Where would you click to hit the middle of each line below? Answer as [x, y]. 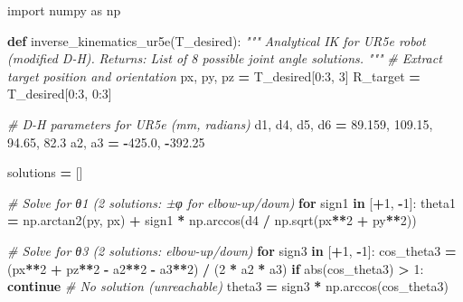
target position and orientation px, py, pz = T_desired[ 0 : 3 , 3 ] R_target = [214, 75]
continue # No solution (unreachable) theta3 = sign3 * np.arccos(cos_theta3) [228, 286]
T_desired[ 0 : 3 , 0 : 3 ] [60, 94]
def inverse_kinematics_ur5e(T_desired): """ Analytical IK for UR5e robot [217, 40]
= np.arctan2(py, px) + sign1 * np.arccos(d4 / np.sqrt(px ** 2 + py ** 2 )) [212, 220]
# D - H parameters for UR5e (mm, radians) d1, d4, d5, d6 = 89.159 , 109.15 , [220, 123]
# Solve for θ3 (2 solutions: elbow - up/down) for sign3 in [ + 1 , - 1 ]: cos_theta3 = [232, 250]
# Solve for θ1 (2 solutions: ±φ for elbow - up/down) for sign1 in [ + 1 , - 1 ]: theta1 [231, 202]
